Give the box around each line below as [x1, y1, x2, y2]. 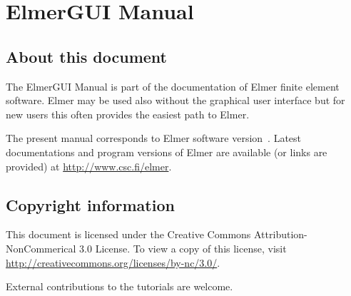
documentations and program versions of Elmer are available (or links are [6, 144, 327, 159]
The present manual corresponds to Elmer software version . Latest [6, 131, 302, 146]
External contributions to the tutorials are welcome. [6, 279, 233, 294]
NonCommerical [6, 240, 76, 255]
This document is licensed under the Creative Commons [6, 227, 251, 242]
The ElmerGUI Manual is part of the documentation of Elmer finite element [6, 78, 340, 93]
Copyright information [6, 193, 175, 215]
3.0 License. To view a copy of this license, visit [79, 240, 287, 255]
